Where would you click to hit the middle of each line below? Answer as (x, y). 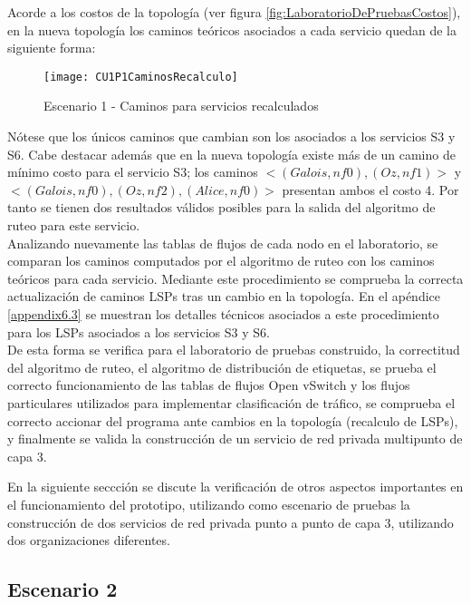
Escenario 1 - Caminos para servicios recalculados (181, 106)
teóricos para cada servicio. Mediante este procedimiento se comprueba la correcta (235, 278)
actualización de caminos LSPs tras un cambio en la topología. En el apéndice (224, 296)
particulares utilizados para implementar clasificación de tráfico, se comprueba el (231, 402)
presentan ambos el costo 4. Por (370, 189)
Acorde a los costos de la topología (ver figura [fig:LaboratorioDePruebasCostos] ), (234, 12)
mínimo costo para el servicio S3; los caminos (133, 172)
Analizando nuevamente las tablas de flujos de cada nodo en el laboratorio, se (223, 243)
